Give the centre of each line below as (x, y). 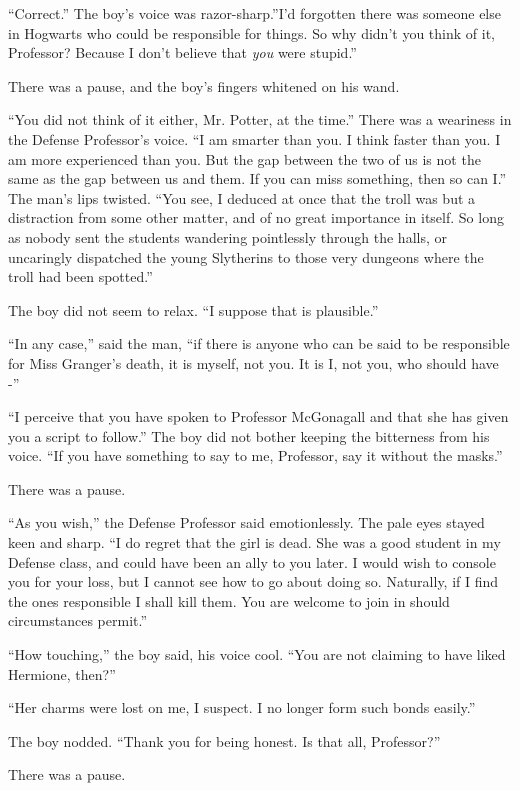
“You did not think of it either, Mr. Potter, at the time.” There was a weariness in (260, 119)
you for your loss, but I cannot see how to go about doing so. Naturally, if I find (253, 581)
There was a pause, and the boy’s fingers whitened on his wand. (204, 85)
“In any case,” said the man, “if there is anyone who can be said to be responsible (259, 343)
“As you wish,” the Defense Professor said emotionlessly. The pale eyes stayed (246, 522)
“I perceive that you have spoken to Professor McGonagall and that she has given (258, 416)
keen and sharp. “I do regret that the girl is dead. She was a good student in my (254, 542)
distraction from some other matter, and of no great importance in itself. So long (256, 217)
